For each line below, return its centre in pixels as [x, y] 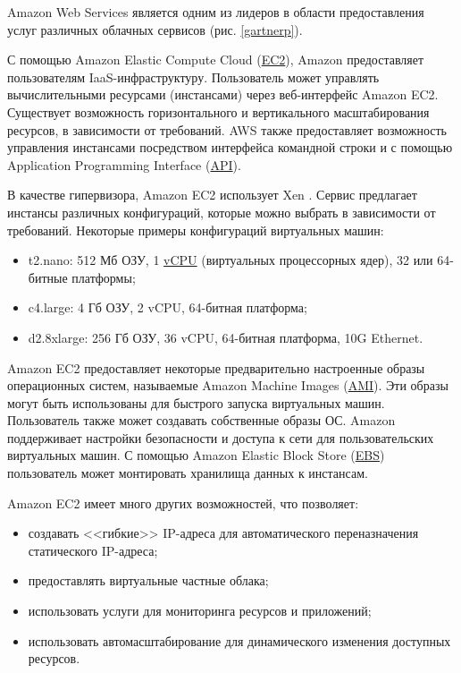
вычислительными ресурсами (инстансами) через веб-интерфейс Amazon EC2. [223, 94]
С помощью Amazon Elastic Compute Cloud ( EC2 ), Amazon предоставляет [216, 60]
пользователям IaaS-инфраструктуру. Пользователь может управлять [193, 77]
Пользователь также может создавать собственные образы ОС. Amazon [201, 420]
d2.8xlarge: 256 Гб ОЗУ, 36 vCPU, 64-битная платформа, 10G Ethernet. [226, 337]
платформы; [104, 277]
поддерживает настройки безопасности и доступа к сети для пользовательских [221, 437]
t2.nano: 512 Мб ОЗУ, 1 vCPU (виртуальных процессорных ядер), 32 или [230, 260]
